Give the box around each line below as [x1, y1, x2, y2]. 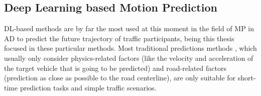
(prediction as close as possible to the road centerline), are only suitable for [4, 72, 236, 83]
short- [237, 72, 256, 83]
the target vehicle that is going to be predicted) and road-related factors [4, 62, 226, 73]
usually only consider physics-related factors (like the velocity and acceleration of [4, 52, 253, 63]
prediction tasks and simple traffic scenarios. [20, 82, 157, 92]
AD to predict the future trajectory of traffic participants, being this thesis [4, 33, 234, 43]
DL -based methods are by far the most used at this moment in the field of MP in [4, 23, 254, 34]
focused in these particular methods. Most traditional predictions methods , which [4, 43, 257, 53]
